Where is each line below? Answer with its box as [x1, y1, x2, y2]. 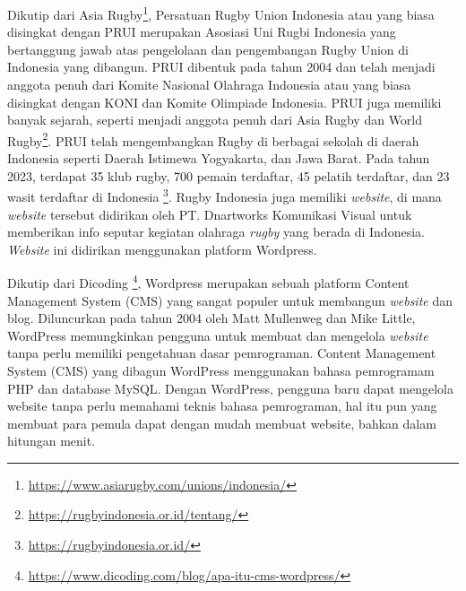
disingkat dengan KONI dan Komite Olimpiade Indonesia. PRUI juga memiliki [7, 92, 442, 111]
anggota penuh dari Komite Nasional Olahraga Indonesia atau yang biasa [7, 75, 411, 94]
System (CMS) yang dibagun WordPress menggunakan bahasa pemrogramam [7, 361, 435, 379]
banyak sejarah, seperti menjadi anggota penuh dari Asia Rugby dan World [7, 110, 423, 129]
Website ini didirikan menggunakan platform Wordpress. [7, 239, 317, 258]
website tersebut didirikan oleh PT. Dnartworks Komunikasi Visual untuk [7, 204, 412, 223]
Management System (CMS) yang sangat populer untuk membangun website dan [7, 291, 453, 309]
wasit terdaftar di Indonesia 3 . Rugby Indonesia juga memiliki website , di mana [7, 185, 442, 205]
